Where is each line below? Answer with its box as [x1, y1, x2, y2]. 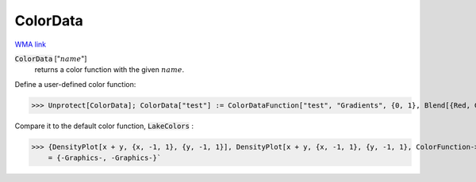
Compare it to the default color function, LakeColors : [14, 121, 194, 131]
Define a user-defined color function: [14, 79, 136, 89]
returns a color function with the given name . [34, 65, 185, 74]
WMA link [14, 40, 47, 49]
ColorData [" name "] [14, 54, 87, 63]
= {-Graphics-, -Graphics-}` [48, 154, 162, 162]
